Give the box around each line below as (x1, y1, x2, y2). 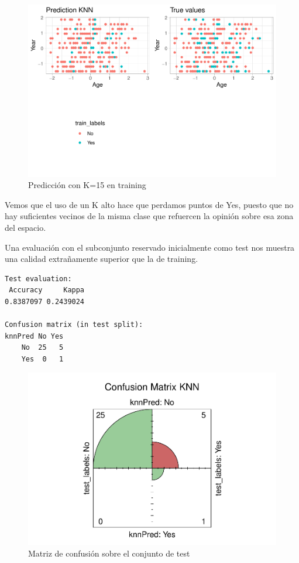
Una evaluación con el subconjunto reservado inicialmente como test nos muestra (5, 241, 295, 253)
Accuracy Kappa (9, 286, 85, 295)
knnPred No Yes (5, 332, 64, 340)
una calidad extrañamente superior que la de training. (5, 253, 198, 265)
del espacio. (5, 221, 46, 233)
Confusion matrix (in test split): (5, 320, 143, 329)
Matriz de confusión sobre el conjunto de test (28, 547, 190, 559)
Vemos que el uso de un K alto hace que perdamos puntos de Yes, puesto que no (5, 198, 294, 210)
